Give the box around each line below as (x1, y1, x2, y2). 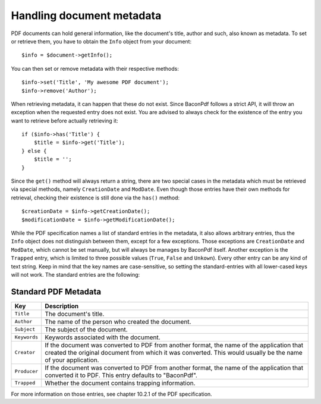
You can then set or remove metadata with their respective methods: (11, 65, 180, 72)
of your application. (45, 356, 99, 364)
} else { (21, 148, 47, 154)
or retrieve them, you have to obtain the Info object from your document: (11, 37, 192, 45)
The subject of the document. (45, 325, 128, 333)
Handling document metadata (11, 9, 162, 22)
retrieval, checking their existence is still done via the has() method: (11, 194, 180, 201)
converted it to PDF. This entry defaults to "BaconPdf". (45, 371, 197, 379)
